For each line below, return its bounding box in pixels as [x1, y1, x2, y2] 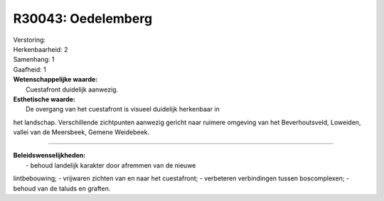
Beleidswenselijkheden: [13, 151, 86, 160]
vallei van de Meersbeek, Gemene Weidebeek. [13, 128, 150, 136]
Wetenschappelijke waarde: [13, 75, 98, 84]
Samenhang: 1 [13, 55, 55, 64]
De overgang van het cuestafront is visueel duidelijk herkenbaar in [26, 105, 220, 114]
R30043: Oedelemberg [13, 11, 153, 26]
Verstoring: [13, 36, 46, 44]
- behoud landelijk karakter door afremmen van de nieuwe [26, 161, 196, 170]
